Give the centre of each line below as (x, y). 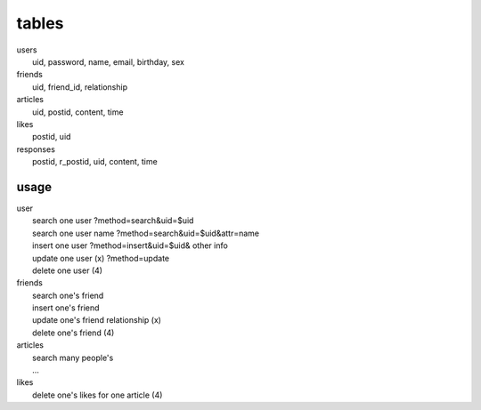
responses (36, 149)
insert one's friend (66, 308)
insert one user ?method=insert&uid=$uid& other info (130, 245)
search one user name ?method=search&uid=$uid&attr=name (146, 233)
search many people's (73, 358)
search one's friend (68, 295)
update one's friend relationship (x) (97, 320)
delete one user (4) (67, 270)
